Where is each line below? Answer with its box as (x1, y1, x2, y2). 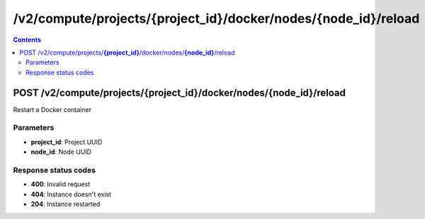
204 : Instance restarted (30, 200, 101, 208)
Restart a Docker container (13, 105, 92, 113)
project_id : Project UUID (30, 137, 103, 146)
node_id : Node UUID (30, 147, 92, 156)
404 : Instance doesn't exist (30, 190, 112, 198)
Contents (13, 35, 42, 44)
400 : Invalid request (30, 180, 91, 189)
